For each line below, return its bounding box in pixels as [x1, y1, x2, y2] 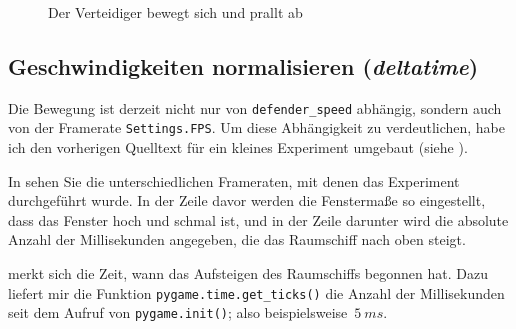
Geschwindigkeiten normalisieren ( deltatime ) [8, 50, 479, 81]
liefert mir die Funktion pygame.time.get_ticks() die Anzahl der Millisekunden [8, 282, 505, 303]
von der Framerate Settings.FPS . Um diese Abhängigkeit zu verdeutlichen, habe [8, 117, 506, 138]
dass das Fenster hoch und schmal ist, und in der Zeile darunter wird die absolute [8, 209, 509, 230]
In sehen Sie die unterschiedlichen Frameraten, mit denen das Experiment [8, 170, 460, 191]
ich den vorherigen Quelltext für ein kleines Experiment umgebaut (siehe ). [8, 137, 468, 158]
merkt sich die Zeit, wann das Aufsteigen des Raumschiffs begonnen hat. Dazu [8, 263, 488, 284]
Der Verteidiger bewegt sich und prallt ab [48, 2, 303, 22]
